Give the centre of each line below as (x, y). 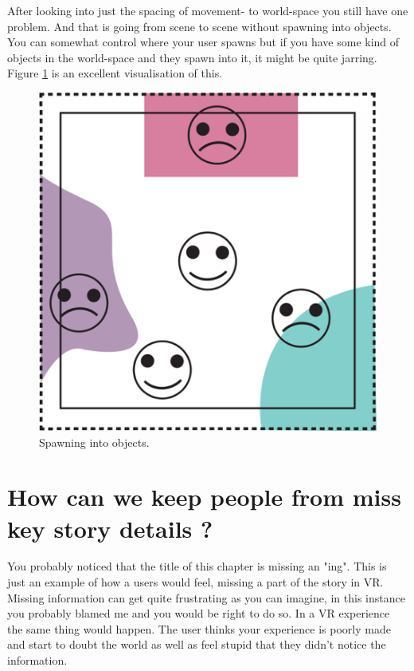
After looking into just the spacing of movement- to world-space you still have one (208, 10)
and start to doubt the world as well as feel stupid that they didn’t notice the (197, 644)
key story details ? (110, 528)
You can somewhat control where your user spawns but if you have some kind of (203, 42)
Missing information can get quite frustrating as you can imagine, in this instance (206, 597)
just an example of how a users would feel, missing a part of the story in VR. (195, 582)
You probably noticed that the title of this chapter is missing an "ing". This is (197, 566)
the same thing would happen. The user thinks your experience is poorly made (199, 628)
